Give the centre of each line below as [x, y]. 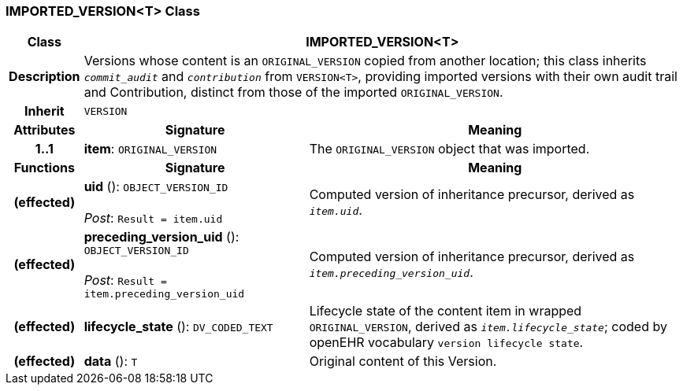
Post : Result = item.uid [153, 218]
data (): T [111, 361]
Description [45, 77]
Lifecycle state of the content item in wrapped [445, 311]
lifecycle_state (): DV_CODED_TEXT [178, 327]
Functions [44, 168]
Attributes [45, 130]
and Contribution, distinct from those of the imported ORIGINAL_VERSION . [293, 92]
